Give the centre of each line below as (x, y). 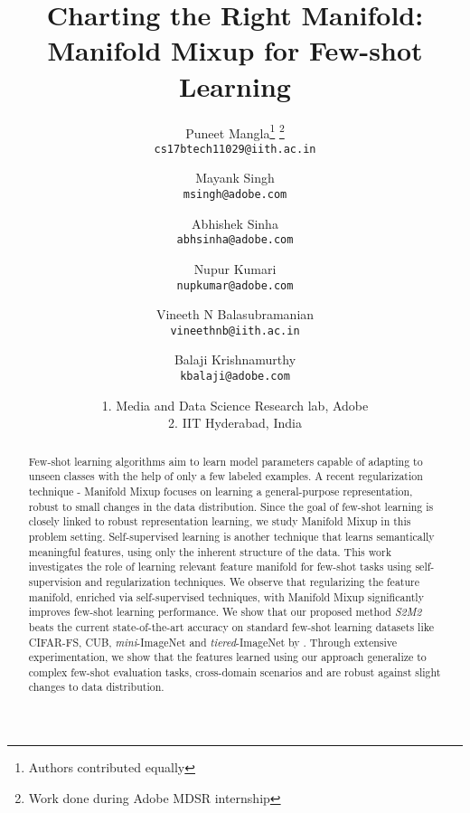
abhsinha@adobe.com (235, 240)
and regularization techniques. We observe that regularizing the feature (253, 581)
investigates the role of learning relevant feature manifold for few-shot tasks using (220, 567)
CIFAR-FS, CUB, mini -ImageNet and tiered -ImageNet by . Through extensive (213, 642)
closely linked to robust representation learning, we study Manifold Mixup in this (220, 521)
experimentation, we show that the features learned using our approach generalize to (227, 657)
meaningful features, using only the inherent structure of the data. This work (210, 551)
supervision (55, 581)
